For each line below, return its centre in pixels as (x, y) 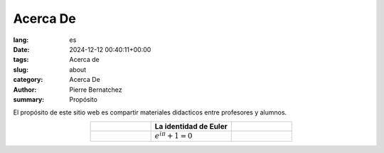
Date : (21, 49)
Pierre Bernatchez (96, 90)
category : (28, 80)
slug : (21, 69)
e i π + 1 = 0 (174, 135)
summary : (29, 99)
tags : (21, 60)
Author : (25, 90)
